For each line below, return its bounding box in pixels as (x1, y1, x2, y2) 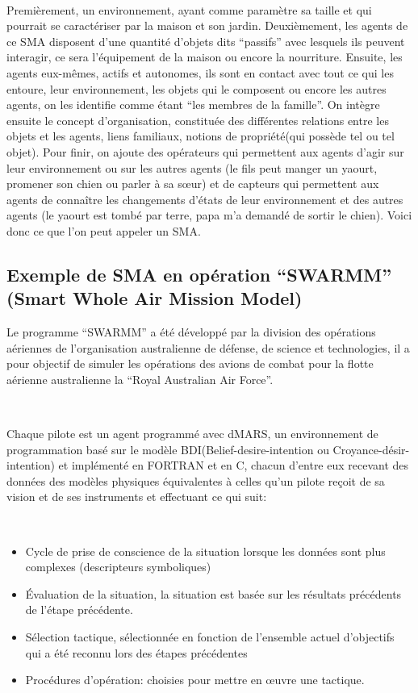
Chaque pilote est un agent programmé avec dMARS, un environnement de (6, 425, 378, 442)
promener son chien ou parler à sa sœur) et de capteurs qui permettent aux (6, 175, 379, 192)
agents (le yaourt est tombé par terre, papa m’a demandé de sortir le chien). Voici (6, 207, 412, 223)
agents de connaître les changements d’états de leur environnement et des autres (6, 190, 403, 207)
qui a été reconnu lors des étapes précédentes (25, 644, 248, 661)
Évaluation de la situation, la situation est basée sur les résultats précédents (25, 585, 402, 602)
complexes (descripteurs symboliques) (25, 558, 211, 575)
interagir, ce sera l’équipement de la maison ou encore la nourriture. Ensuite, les (6, 48, 403, 65)
